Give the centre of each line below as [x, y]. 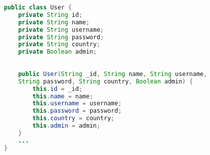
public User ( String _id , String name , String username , [113, 74]
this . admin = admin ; [66, 126]
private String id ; [50, 15]
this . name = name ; [63, 96]
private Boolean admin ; [57, 52]
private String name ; [54, 22]
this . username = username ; [77, 104]
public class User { [38, 7]
